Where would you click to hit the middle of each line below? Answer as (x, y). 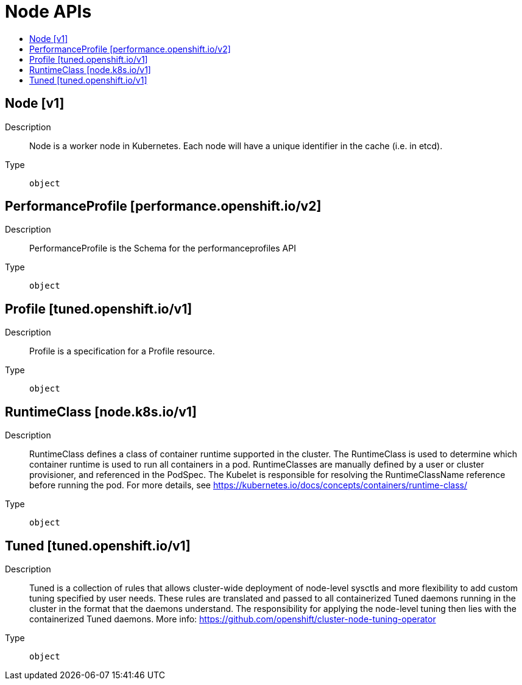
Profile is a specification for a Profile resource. (122, 351)
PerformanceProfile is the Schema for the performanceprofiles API (163, 248)
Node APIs (48, 12)
